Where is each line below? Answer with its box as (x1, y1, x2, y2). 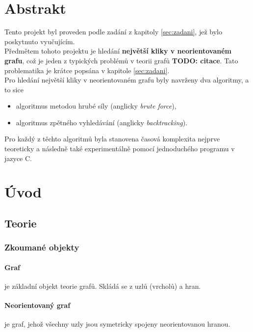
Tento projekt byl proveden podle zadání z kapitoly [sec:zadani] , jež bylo (4, 27, 222, 37)
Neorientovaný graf (4, 300, 71, 310)
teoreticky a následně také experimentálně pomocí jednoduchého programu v (4, 143, 235, 154)
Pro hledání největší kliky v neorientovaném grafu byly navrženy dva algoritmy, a (4, 75, 249, 85)
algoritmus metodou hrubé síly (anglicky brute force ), (16, 101, 177, 111)
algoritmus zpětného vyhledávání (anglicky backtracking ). (16, 117, 188, 127)
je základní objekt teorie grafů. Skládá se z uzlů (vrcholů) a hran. (4, 281, 201, 291)
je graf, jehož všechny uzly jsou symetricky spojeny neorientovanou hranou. (4, 319, 230, 329)
